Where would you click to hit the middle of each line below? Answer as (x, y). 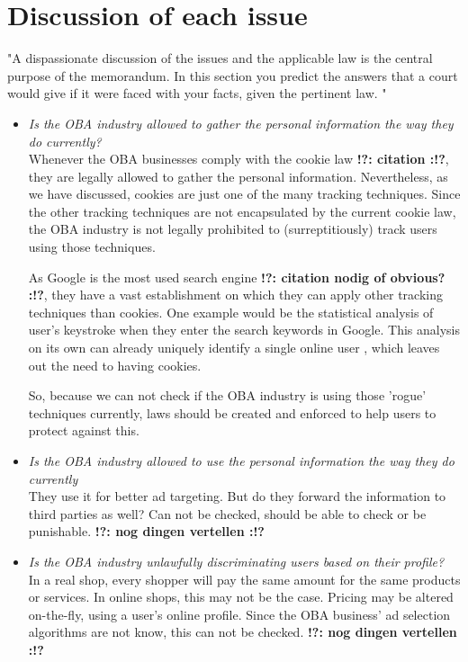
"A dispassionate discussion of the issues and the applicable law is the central (220, 58)
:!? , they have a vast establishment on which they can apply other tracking (236, 295)
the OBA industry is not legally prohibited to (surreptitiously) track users (233, 229)
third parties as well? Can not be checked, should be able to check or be (227, 513)
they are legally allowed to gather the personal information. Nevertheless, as (238, 176)
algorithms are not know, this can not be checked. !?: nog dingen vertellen (243, 632)
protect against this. (84, 430)
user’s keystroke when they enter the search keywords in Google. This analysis (244, 330)
